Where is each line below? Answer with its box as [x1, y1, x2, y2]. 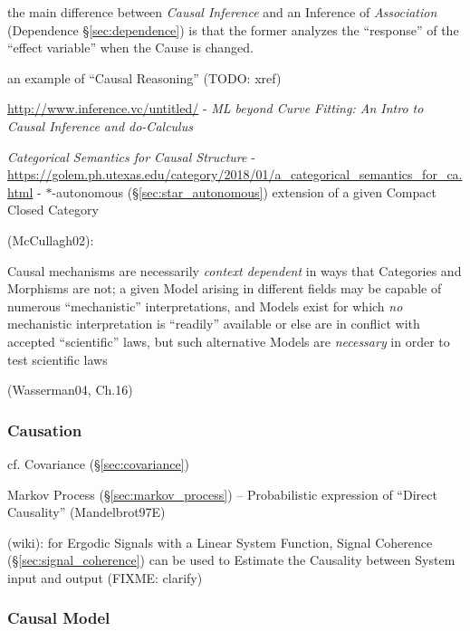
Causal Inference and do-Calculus [7, 116, 193, 135]
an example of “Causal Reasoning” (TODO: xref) [7, 68, 282, 87]
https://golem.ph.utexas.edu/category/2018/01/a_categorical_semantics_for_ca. [7, 165, 463, 184]
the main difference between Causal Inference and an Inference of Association [7, 3, 437, 21]
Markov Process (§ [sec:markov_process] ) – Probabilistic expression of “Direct [7, 484, 437, 503]
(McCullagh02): [7, 230, 94, 249]
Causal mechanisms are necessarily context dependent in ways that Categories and [7, 261, 462, 280]
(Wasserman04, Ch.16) [7, 380, 133, 399]
